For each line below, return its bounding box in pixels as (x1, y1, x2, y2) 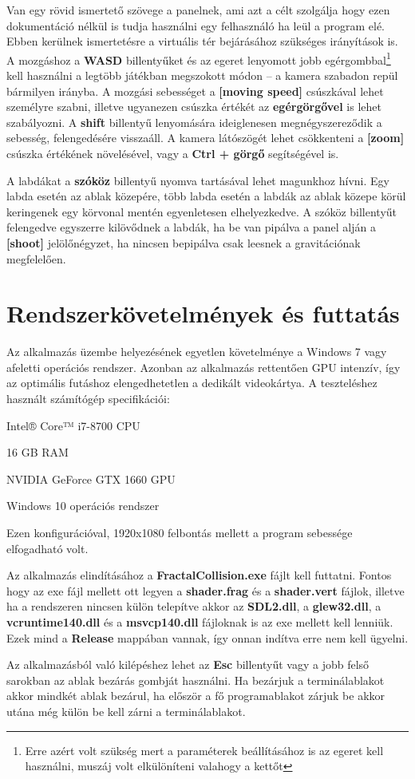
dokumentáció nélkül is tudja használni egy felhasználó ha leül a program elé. (6, 17, 385, 34)
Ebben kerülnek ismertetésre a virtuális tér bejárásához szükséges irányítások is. (6, 33, 398, 49)
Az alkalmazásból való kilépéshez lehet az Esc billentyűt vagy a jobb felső (6, 656, 370, 673)
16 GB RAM (6, 444, 69, 461)
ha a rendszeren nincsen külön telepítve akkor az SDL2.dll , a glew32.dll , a (6, 598, 381, 615)
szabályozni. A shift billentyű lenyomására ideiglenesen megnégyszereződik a (6, 113, 382, 130)
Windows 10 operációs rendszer (6, 497, 160, 514)
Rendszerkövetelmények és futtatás (6, 297, 400, 330)
